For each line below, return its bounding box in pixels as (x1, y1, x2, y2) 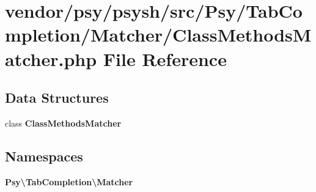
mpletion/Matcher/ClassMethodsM (5, 22, 312, 47)
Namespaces (5, 146, 83, 165)
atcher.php (5, 46, 97, 71)
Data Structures (5, 88, 109, 107)
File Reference (103, 46, 227, 71)
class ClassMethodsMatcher (5, 116, 122, 129)
